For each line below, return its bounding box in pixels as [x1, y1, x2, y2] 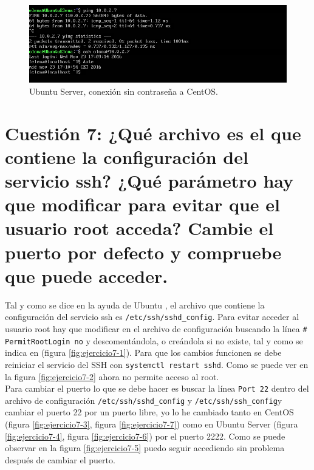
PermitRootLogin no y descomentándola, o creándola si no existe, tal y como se [5, 334, 303, 347]
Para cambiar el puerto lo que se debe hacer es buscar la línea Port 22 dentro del [5, 382, 309, 395]
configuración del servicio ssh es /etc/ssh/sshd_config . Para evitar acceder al [5, 310, 299, 323]
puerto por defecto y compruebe [5, 239, 282, 264]
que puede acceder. [5, 263, 168, 288]
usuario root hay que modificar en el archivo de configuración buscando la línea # [5, 322, 307, 335]
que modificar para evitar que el [5, 192, 280, 217]
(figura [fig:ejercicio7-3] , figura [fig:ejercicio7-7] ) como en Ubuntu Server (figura [5, 418, 298, 430]
